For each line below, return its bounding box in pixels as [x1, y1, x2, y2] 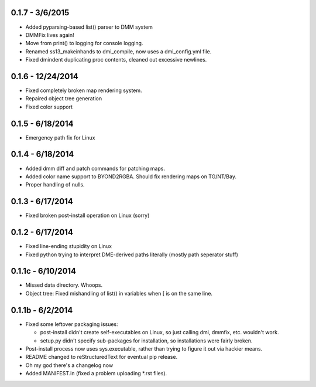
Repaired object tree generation [25, 95, 102, 102]
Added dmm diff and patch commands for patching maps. [25, 165, 166, 172]
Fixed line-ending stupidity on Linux [25, 243, 112, 250]
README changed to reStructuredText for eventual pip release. [25, 354, 178, 361]
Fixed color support [25, 103, 73, 110]
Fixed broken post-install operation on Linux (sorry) [25, 212, 150, 219]
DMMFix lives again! [25, 31, 74, 38]
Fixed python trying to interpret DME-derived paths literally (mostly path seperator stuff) [25, 251, 238, 258]
